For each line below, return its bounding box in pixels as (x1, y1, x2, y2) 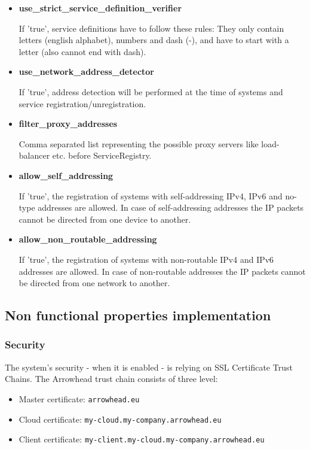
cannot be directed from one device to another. (19, 213, 191, 225)
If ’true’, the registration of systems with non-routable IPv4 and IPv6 (19, 253, 274, 265)
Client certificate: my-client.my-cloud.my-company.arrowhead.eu (19, 433, 265, 445)
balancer (19, 149, 50, 162)
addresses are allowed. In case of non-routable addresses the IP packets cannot (19, 265, 306, 277)
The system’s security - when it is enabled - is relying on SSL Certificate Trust (5, 360, 293, 373)
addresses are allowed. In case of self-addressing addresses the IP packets (38, 201, 304, 214)
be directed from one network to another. (19, 277, 170, 289)
